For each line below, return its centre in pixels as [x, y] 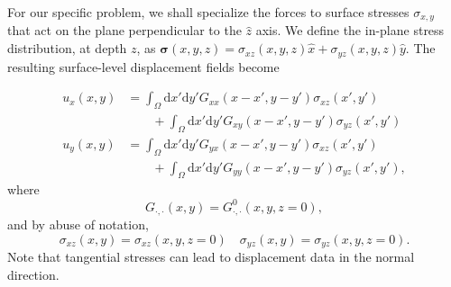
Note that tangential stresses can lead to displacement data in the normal [211, 256]
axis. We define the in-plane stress [350, 30]
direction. [33, 274]
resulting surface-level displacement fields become [143, 66]
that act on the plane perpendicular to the [124, 30]
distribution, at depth [67, 48]
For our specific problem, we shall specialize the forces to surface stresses [208, 12]
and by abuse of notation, [78, 224]
